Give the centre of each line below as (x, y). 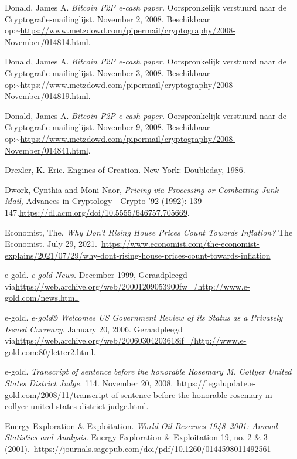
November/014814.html (47, 41)
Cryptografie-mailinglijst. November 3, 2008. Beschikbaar (107, 72)
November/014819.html (47, 96)
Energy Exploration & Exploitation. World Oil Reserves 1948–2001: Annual (141, 425)
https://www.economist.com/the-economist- (180, 244)
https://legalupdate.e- (216, 383)
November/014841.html (47, 150)
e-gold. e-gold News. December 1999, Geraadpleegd (96, 275)
